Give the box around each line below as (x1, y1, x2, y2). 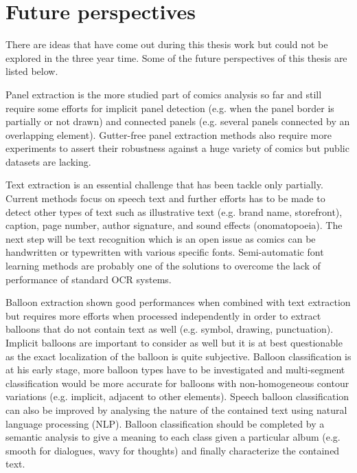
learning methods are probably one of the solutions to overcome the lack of (5, 258, 321, 273)
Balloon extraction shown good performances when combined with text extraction (5, 295, 351, 309)
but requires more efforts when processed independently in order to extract (5, 308, 321, 322)
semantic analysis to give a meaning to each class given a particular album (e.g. (5, 430, 341, 444)
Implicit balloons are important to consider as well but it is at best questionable (5, 335, 343, 349)
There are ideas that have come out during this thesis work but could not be (5, 37, 328, 52)
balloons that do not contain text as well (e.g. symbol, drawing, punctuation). (5, 322, 334, 336)
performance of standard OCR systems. (5, 272, 172, 286)
